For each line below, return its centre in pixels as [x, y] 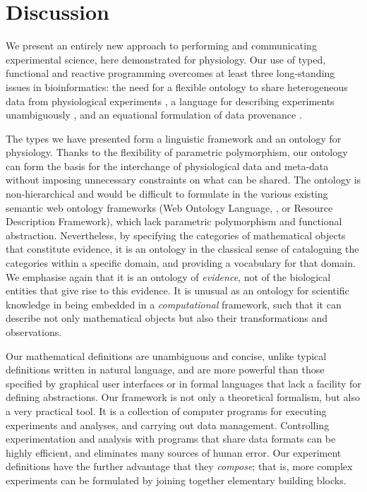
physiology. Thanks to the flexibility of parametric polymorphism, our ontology [177, 152]
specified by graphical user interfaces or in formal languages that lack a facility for [183, 383]
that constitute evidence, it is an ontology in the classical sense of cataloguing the [182, 249]
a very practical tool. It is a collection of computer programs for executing [166, 410]
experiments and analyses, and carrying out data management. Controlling [168, 425]
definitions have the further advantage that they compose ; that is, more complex [179, 466]
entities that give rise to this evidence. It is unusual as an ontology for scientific [178, 290]
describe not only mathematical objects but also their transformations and [167, 318]
